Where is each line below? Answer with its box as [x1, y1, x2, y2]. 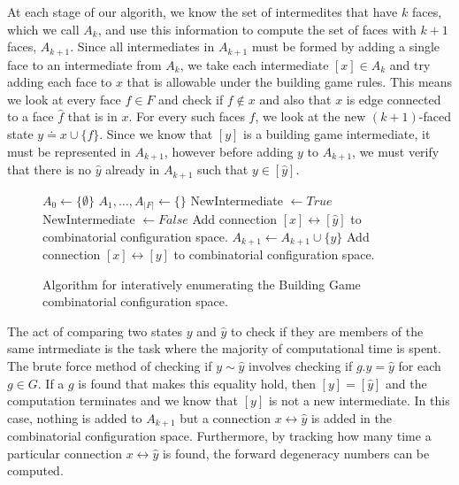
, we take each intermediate [180, 55, 329, 73]
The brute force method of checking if [7, 357, 212, 375]
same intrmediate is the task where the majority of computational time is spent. [7, 339, 441, 358]
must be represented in [7, 142, 131, 160]
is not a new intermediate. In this [268, 391, 450, 410]
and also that [259, 89, 332, 108]
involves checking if [249, 357, 353, 375]
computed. [7, 461, 64, 480]
